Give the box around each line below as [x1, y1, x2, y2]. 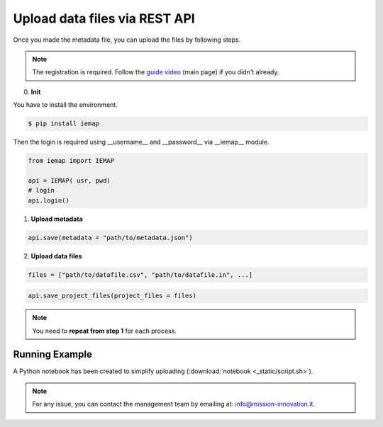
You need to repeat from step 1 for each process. [32, 326, 177, 335]
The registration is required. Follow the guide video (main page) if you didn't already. [32, 68, 279, 76]
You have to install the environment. [13, 101, 118, 109]
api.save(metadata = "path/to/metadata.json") [28, 234, 193, 241]
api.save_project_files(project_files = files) [28, 292, 196, 300]
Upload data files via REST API [13, 11, 195, 26]
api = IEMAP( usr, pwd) [28, 176, 111, 184]
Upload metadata [30, 215, 83, 223]
